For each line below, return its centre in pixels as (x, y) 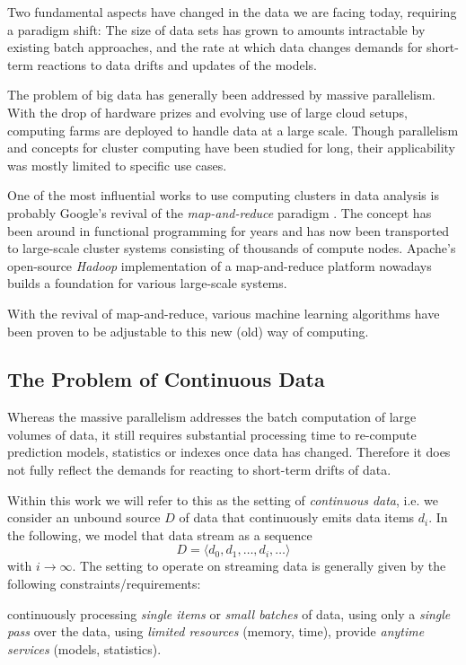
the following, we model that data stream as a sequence (160, 534)
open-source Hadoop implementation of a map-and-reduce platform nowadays (220, 265)
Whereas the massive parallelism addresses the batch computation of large (212, 417)
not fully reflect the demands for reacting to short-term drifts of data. (199, 470)
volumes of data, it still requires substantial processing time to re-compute (212, 434)
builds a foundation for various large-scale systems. (147, 283)
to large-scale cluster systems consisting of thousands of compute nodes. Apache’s (232, 248)
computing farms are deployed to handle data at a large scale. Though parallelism (233, 130)
